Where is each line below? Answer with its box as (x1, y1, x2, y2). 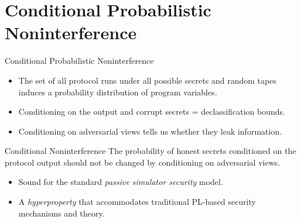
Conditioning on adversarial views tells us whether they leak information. (18, 125, 282, 137)
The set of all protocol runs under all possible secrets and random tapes (18, 74, 276, 86)
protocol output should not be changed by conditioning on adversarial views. (5, 156, 281, 168)
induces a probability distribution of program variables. (18, 85, 217, 98)
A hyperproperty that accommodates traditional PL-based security (18, 195, 256, 208)
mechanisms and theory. (18, 207, 105, 219)
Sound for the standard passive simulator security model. (18, 176, 223, 188)
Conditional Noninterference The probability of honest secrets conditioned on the (5, 145, 296, 157)
